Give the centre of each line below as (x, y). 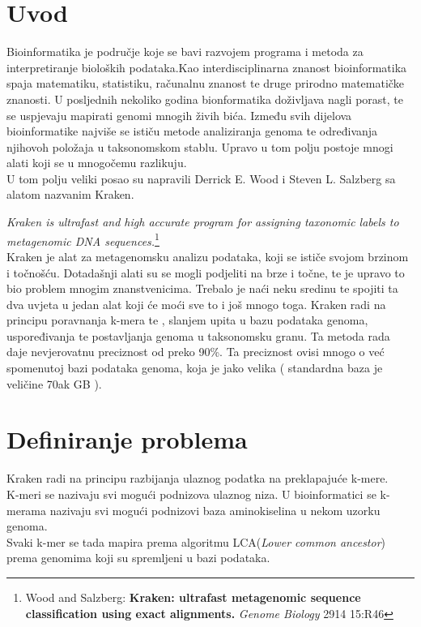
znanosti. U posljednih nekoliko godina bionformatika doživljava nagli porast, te (205, 99)
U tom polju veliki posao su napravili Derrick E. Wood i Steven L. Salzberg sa (201, 178)
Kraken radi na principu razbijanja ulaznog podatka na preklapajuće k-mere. (198, 478)
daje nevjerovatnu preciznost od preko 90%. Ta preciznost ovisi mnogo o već (196, 352)
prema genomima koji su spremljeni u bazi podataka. (138, 558)
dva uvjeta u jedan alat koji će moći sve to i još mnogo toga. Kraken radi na (196, 304)
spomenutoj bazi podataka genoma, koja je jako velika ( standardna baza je (195, 368)
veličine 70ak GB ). (54, 383)
